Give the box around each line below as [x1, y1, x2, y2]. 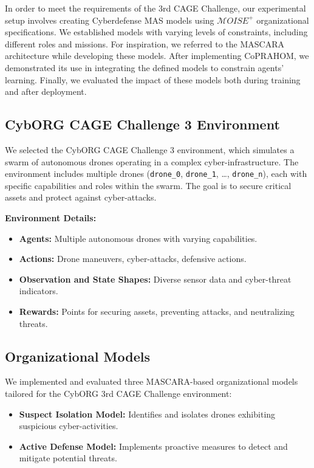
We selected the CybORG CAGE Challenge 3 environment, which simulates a [5, 143, 295, 156]
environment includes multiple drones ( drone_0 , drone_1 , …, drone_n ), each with [5, 167, 307, 180]
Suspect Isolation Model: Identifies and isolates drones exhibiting [19, 407, 276, 420]
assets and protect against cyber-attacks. [5, 191, 157, 204]
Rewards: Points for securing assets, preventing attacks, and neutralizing [19, 305, 295, 317]
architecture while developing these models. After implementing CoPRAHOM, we [5, 49, 309, 62]
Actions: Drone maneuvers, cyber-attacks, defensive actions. [19, 252, 247, 265]
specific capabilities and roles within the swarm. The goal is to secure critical [5, 179, 292, 191]
